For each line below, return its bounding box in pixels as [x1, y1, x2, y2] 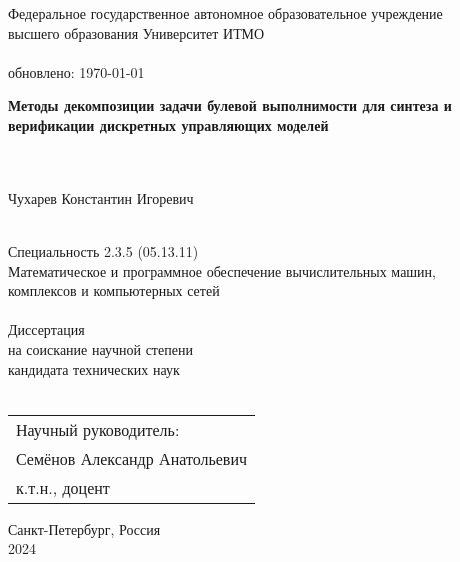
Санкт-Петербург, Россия [8, 518, 161, 539]
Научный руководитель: [16, 417, 180, 441]
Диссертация [8, 319, 85, 340]
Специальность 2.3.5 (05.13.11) [8, 240, 199, 261]
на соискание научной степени [8, 338, 193, 359]
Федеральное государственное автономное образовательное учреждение [8, 3, 443, 23]
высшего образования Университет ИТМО [8, 22, 265, 43]
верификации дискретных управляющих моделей [8, 114, 329, 135]
